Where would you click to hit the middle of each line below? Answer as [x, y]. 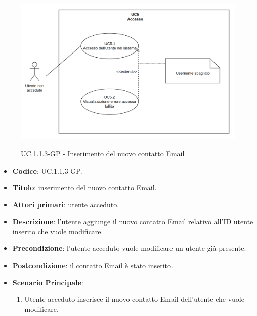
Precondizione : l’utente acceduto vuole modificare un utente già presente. [129, 248]
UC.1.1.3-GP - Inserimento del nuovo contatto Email [103, 153]
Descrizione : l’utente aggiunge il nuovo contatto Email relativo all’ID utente [133, 221]
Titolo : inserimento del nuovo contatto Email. [84, 188]
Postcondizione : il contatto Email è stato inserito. [93, 265]
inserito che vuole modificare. [58, 231]
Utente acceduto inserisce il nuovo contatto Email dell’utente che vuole [134, 299]
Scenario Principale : [48, 282]
